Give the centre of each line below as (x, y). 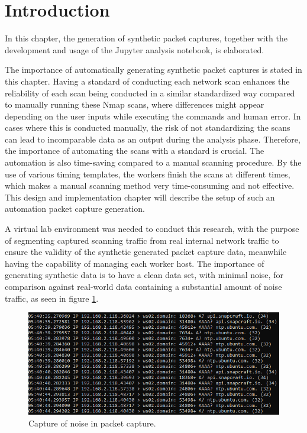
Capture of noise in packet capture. (92, 423)
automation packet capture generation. (75, 209)
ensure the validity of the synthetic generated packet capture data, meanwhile (146, 252)
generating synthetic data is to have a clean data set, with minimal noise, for (144, 275)
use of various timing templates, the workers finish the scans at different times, (148, 174)
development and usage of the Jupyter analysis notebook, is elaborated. (135, 49)
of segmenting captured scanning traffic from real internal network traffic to (142, 240)
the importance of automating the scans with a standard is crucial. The (135, 151)
